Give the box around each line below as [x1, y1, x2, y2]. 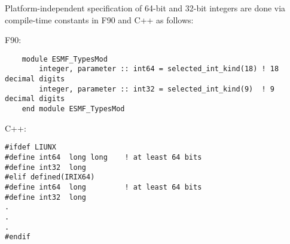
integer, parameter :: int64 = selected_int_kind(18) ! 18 [39, 65, 279, 74]
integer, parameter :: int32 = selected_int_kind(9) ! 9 [39, 84, 275, 93]
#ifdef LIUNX [5, 143, 56, 152]
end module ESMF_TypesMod [22, 105, 125, 114]
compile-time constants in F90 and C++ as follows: [5, 13, 194, 26]
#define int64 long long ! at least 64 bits [5, 152, 202, 161]
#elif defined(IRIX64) [5, 173, 95, 182]
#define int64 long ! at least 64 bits [5, 182, 202, 191]
